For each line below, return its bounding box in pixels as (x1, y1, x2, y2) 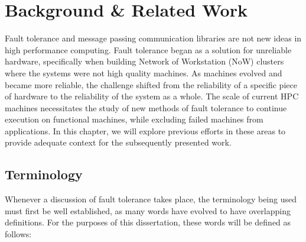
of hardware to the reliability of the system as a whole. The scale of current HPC (5, 90, 299, 102)
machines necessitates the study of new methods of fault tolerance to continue (5, 101, 287, 114)
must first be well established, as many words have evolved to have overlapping (5, 204, 291, 217)
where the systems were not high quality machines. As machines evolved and (5, 66, 282, 79)
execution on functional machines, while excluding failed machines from (5, 113, 263, 125)
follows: (5, 228, 32, 240)
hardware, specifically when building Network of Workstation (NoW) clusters (5, 55, 284, 67)
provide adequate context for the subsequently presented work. (5, 136, 232, 149)
